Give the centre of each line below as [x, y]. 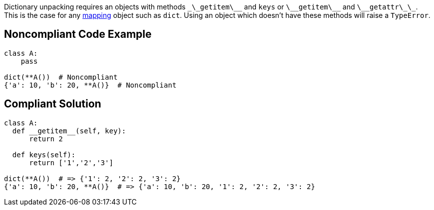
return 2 [46, 139]
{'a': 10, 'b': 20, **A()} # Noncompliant [90, 85]
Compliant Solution [53, 104]
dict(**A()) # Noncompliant [61, 77]
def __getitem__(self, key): [69, 131]
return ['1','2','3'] [71, 162]
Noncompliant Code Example [78, 34]
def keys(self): [44, 155]
